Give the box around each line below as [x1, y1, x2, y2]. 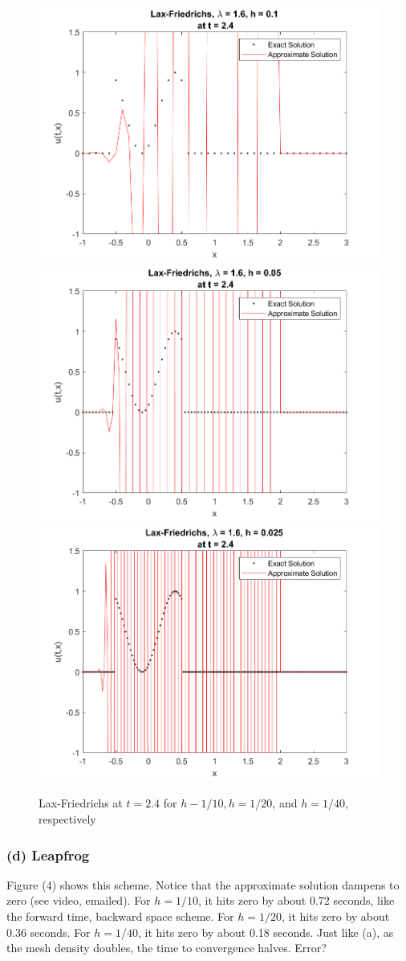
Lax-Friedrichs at [39, 795, 123, 811]
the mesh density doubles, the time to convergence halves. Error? [6, 939, 327, 956]
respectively [39, 811, 96, 827]
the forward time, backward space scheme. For [6, 908, 234, 924]
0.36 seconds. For [6, 923, 91, 940]
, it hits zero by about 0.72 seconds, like [198, 892, 395, 909]
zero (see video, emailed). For [6, 892, 151, 909]
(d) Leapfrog [6, 844, 90, 864]
